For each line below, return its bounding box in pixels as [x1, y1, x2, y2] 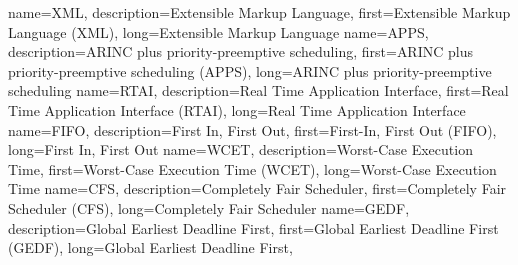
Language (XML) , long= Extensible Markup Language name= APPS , [8, 21, 429, 42]
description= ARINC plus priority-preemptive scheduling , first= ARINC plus [8, 41, 473, 62]
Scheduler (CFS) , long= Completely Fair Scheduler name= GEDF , [8, 197, 410, 218]
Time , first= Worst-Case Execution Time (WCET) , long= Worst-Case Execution [8, 158, 497, 179]
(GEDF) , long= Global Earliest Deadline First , [8, 237, 293, 258]
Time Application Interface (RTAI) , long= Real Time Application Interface [8, 99, 466, 120]
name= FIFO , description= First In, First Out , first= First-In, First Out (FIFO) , [8, 119, 497, 140]
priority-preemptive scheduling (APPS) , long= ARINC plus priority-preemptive [8, 60, 492, 81]
